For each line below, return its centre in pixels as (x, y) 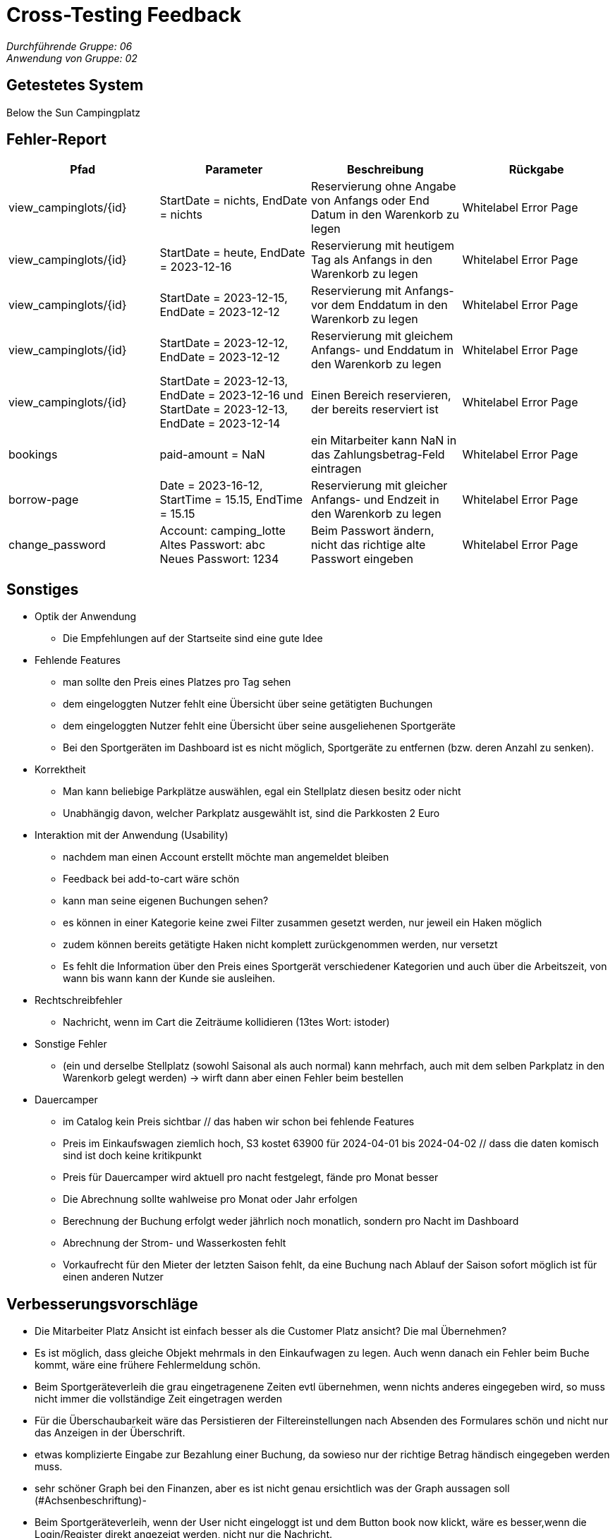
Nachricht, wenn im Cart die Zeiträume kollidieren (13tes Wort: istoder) (226, 1022)
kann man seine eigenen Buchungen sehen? (166, 901)
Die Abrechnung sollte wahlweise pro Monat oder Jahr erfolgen (210, 1199)
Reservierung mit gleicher (379, 486)
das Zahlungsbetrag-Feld (378, 455)
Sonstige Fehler (71, 1044)
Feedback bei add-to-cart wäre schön (151, 879)
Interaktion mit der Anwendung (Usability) (132, 835)
